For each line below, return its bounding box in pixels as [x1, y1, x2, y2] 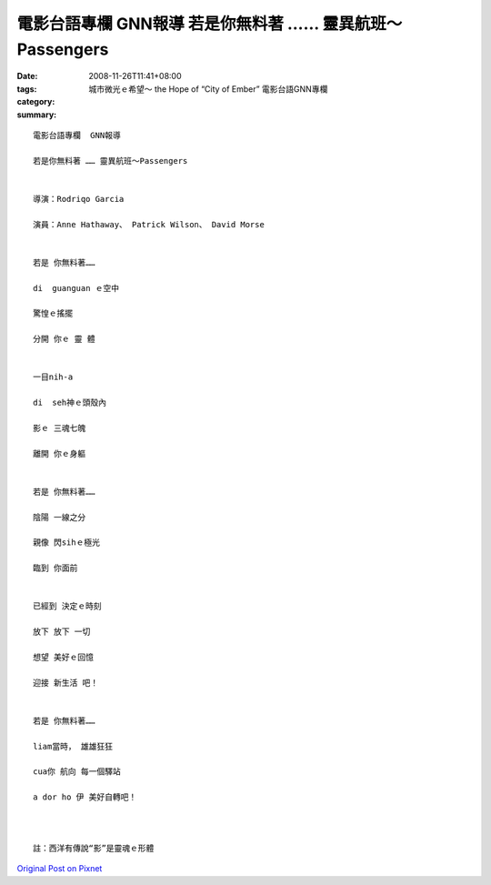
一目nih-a [33, 372, 74, 382]
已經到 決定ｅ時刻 [33, 601, 102, 611]
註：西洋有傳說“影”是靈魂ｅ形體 [33, 842, 155, 853]
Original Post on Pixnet [16, 863, 103, 874]
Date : [16, 71, 38, 82]
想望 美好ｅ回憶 [33, 651, 95, 662]
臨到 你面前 [33, 563, 78, 573]
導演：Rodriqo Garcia [33, 194, 125, 204]
